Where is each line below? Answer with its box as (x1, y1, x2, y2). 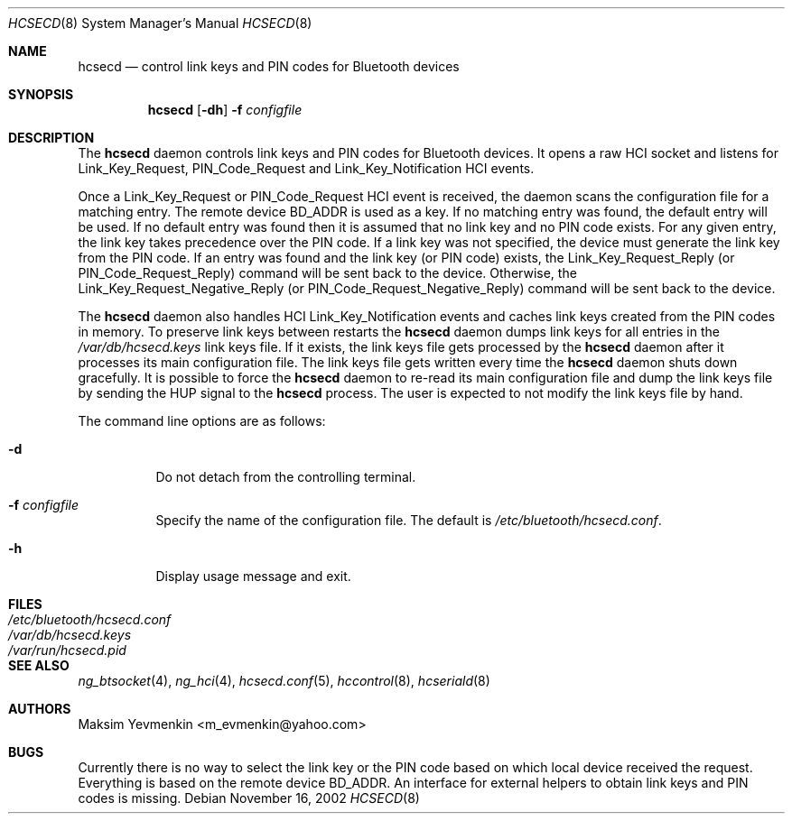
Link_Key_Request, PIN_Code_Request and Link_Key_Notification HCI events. (78, 161, 535, 176)
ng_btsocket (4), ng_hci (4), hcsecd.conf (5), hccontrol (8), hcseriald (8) (78, 673, 490, 688)
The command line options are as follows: (78, 413, 326, 429)
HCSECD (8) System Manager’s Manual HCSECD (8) (8, 15, 312, 31)
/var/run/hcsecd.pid (8, 642, 126, 658)
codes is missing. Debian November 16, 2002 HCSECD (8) (78, 790, 420, 806)
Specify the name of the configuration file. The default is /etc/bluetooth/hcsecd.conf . (155, 512, 662, 528)
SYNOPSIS (8, 87, 74, 102)
